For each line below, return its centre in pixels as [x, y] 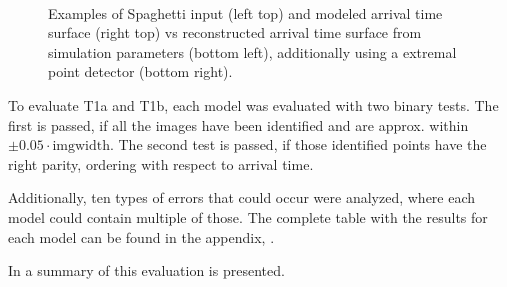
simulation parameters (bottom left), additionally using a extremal [252, 51]
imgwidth [81, 146]
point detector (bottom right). [140, 71]
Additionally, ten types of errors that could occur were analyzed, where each [242, 197]
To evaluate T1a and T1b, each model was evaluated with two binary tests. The [253, 104]
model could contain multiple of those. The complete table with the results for [248, 216]
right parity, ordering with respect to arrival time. [161, 163]
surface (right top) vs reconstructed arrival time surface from [235, 32]
